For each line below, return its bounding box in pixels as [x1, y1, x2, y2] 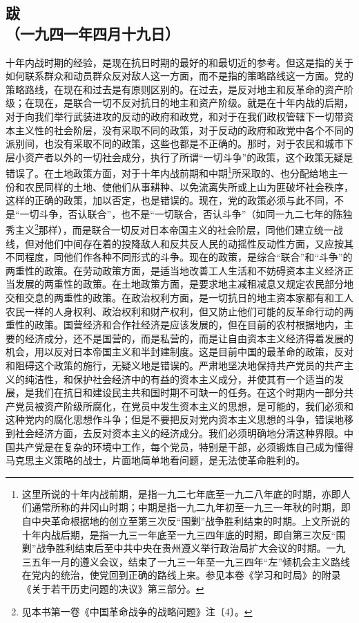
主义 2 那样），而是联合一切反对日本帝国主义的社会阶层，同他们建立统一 [14, 221, 333, 237]
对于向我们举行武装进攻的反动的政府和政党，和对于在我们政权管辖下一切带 [6, 109, 344, 123]
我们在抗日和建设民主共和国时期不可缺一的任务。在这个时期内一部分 [34, 385, 344, 400]
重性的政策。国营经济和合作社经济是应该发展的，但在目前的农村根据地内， [6, 317, 344, 332]
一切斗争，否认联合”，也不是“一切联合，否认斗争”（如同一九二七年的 [19, 206, 333, 221]
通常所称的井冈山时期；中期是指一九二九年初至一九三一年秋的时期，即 [31, 500, 351, 514]
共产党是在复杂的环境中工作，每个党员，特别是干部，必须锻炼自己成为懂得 [14, 439, 353, 454]
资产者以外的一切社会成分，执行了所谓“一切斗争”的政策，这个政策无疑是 [24, 149, 353, 164]
